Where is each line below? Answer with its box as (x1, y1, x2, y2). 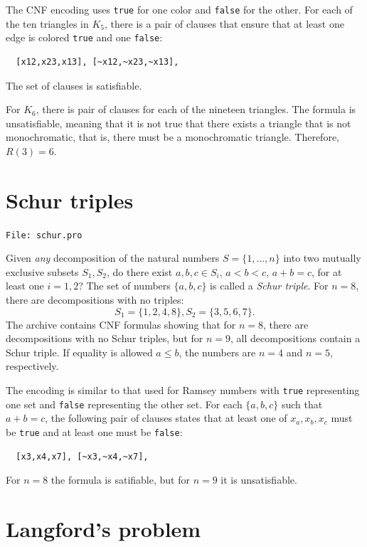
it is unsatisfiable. (220, 472, 297, 487)
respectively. (6, 359, 59, 373)
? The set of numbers (78, 278, 171, 293)
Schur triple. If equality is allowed (6, 344, 153, 359)
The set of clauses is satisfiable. (6, 78, 142, 92)
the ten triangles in (6, 16, 89, 31)
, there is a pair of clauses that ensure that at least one (105, 16, 344, 31)
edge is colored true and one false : (6, 30, 163, 45)
